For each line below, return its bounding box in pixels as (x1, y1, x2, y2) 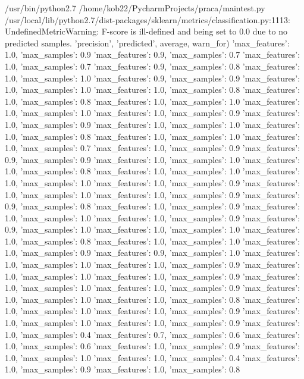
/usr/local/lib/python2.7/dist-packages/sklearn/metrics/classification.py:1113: (5, 13, 290, 26)
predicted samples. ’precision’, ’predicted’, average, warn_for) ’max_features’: (5, 36, 290, 49)
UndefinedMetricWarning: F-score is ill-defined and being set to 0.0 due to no (5, 25, 288, 37)
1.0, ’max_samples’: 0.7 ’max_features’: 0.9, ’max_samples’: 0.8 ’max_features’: (5, 59, 300, 72)
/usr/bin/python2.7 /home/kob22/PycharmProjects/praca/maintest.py (5, 2, 265, 14)
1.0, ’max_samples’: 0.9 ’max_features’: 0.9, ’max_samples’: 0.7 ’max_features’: (5, 48, 300, 61)
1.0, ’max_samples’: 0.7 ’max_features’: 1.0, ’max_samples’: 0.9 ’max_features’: (5, 142, 300, 154)
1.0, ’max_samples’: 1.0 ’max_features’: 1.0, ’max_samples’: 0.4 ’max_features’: (5, 351, 300, 364)
